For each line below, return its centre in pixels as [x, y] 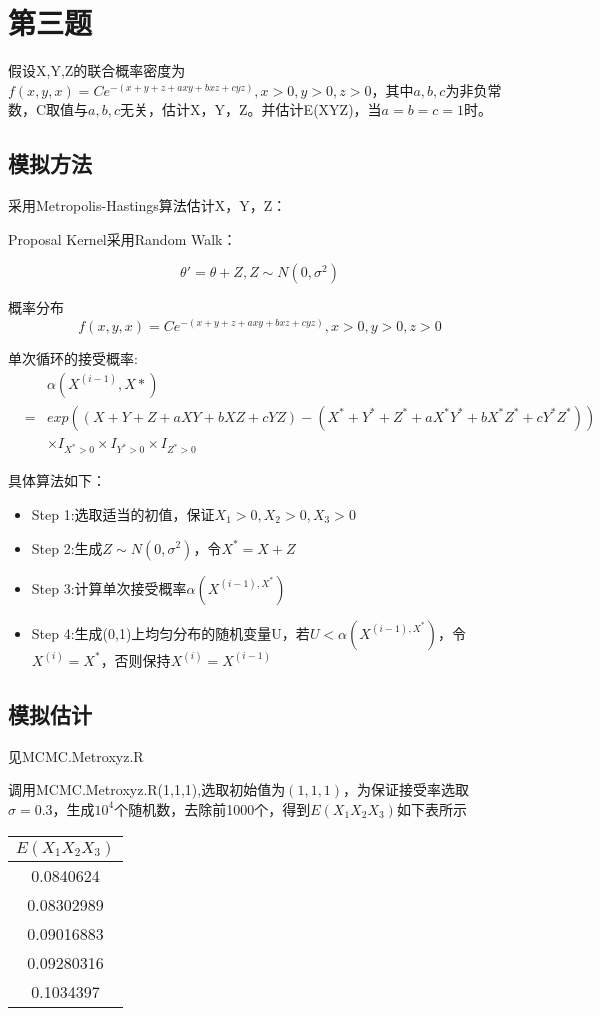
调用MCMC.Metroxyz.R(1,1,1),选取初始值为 [147, 789]
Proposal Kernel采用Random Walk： [122, 238]
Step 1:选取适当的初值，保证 [123, 513]
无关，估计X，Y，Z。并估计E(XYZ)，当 [251, 109]
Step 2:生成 [67, 547]
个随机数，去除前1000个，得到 [212, 808]
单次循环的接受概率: [73, 357]
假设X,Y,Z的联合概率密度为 [97, 70]
